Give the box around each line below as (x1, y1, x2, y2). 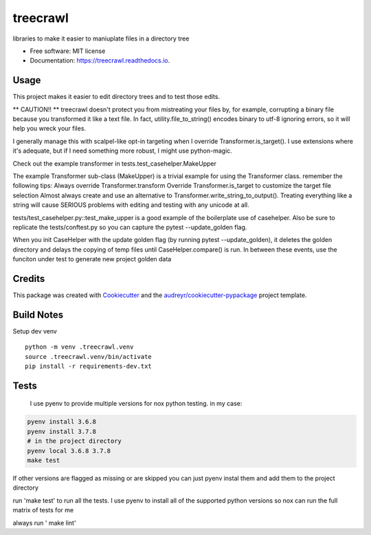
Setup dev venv (12, 327, 58, 335)
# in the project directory (27, 437, 122, 445)
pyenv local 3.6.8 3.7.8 (27, 447, 111, 455)
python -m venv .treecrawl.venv (25, 343, 134, 351)
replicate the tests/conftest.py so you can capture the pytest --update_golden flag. (12, 223, 247, 231)
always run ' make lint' (12, 518, 76, 527)
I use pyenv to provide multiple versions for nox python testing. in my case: (30, 400, 243, 408)
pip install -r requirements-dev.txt (25, 362, 153, 371)
